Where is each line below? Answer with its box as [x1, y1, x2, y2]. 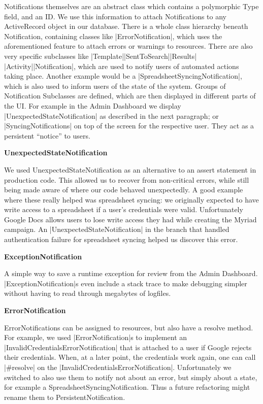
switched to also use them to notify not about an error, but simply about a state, [4, 372, 257, 382]
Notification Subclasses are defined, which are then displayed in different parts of [4, 90, 256, 101]
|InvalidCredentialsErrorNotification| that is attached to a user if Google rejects [4, 342, 252, 352]
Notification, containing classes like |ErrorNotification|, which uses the [4, 30, 222, 41]
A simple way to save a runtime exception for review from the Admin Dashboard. [4, 268, 258, 279]
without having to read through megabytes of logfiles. [4, 288, 171, 298]
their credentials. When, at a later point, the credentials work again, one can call [4, 352, 256, 362]
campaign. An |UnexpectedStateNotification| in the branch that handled [4, 224, 229, 234]
